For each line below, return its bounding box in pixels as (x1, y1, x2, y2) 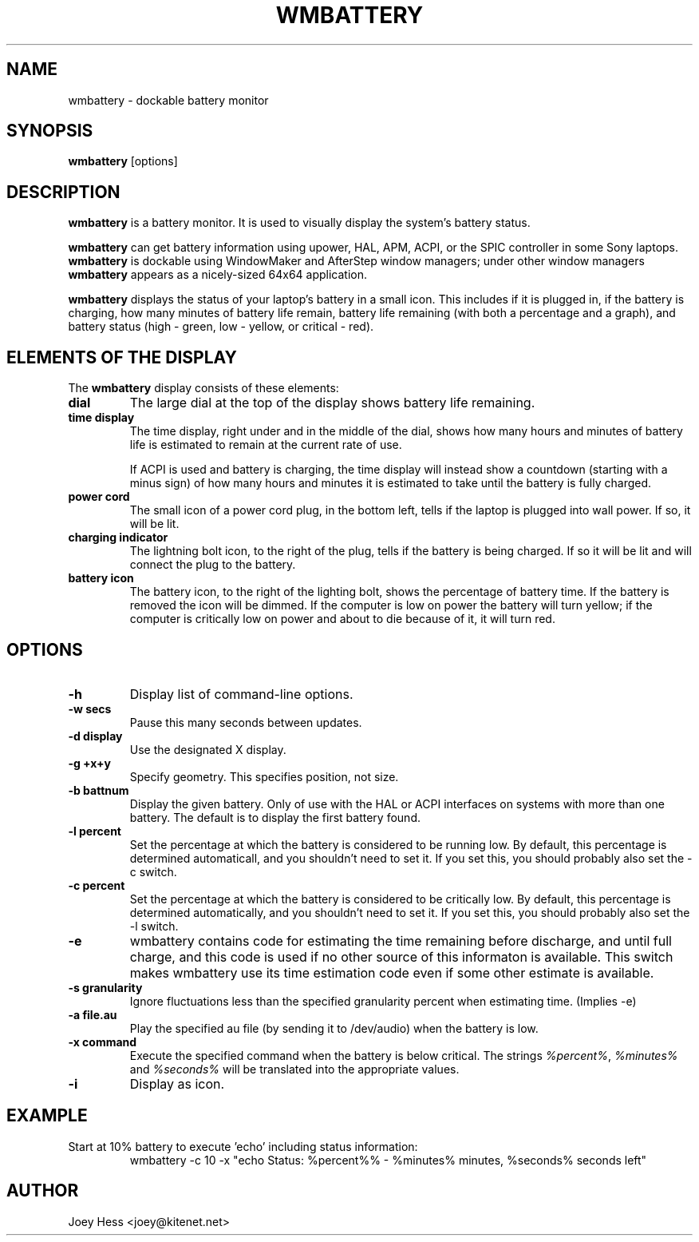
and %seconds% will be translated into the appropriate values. (129, 1061, 460, 1076)
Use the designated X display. (129, 742, 286, 756)
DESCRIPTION (6, 181, 120, 202)
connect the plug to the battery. (129, 558, 296, 572)
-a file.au (68, 1007, 117, 1022)
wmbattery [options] (68, 154, 178, 169)
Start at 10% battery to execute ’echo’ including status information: (68, 1139, 418, 1153)
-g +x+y (68, 756, 112, 770)
